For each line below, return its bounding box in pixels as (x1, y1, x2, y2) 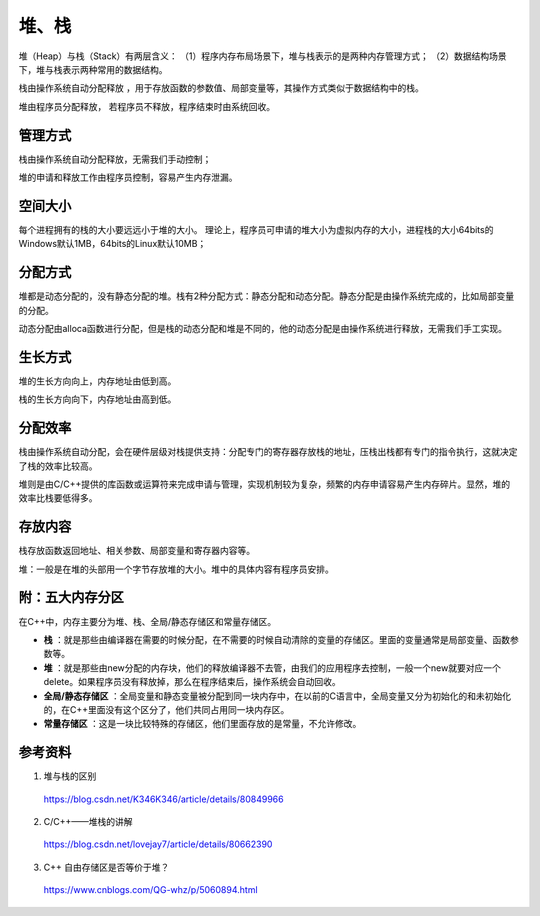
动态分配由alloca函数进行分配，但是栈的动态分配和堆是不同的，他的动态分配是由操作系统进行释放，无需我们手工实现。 (18, 323, 508, 334)
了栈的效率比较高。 (18, 460, 98, 472)
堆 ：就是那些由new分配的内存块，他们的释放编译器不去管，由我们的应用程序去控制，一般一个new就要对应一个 (43, 661, 502, 674)
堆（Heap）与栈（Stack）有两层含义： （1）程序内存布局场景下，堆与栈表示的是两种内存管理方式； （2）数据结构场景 (18, 50, 507, 62)
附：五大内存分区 (18, 589, 124, 606)
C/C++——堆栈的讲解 (43, 816, 134, 827)
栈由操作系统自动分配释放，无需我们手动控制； (18, 153, 212, 165)
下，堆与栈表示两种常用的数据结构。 (18, 63, 168, 75)
